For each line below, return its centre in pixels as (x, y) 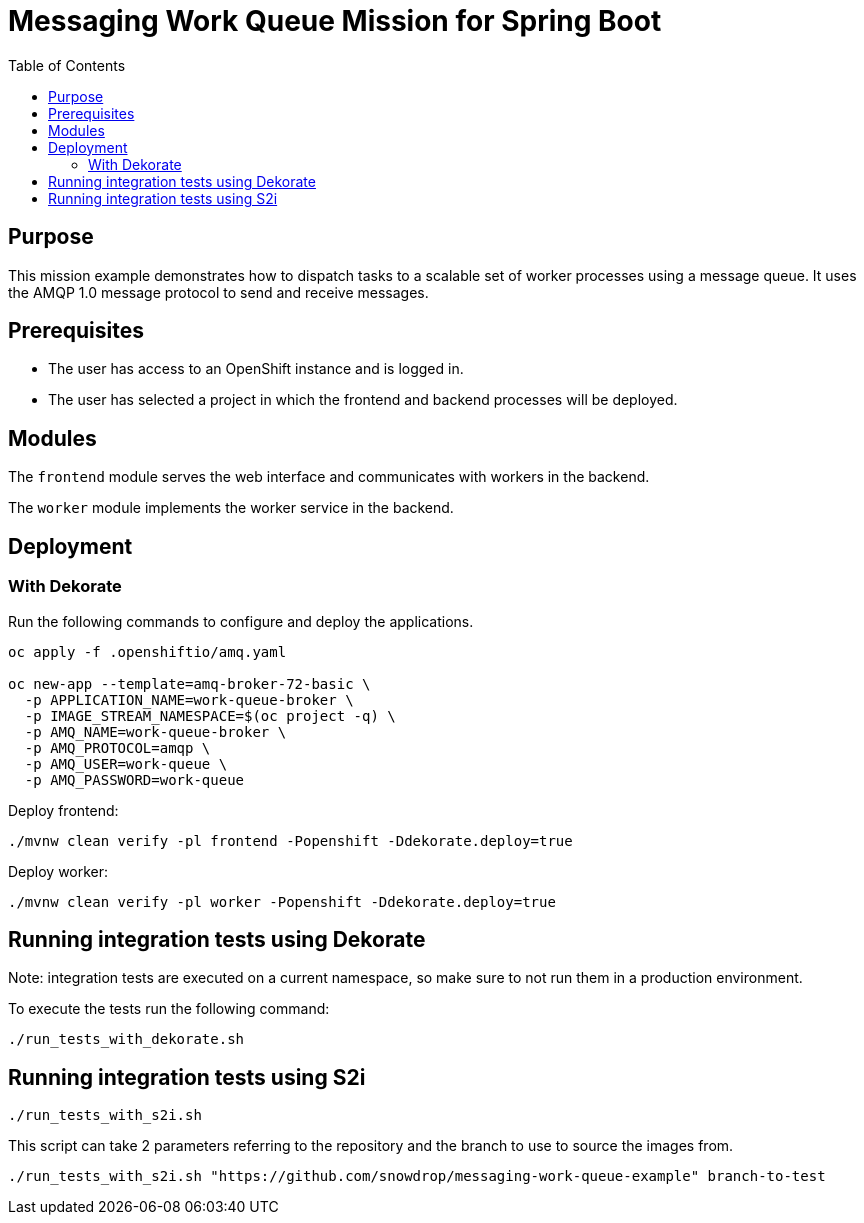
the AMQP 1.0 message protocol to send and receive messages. (218, 292)
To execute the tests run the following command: (169, 1009)
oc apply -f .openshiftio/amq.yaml (147, 651)
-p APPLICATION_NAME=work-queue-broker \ (189, 699)
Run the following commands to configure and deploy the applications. (241, 621)
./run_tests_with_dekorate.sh (126, 1039)
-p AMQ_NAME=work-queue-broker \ (155, 731)
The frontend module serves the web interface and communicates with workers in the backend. (329, 477)
